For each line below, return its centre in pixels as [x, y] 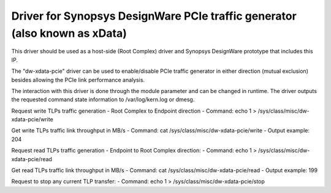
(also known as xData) [69, 33]
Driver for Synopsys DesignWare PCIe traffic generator [154, 16]
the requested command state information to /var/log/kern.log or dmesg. [103, 100]
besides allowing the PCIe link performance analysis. [78, 80]
